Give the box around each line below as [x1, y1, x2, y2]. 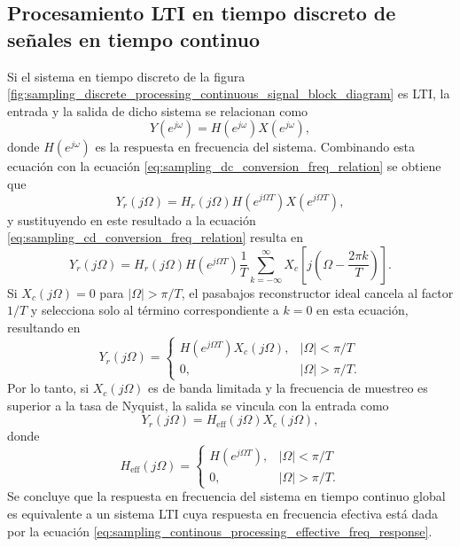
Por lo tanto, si [7, 379, 90, 397]
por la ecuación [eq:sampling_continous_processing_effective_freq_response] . [7, 521, 433, 540]
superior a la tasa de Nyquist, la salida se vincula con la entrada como [7, 395, 389, 414]
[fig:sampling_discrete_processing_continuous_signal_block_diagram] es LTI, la [7, 84, 450, 103]
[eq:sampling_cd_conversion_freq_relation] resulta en [7, 228, 304, 246]
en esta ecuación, [316, 301, 409, 319]
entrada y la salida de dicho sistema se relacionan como [7, 101, 308, 120]
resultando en [7, 317, 81, 336]
